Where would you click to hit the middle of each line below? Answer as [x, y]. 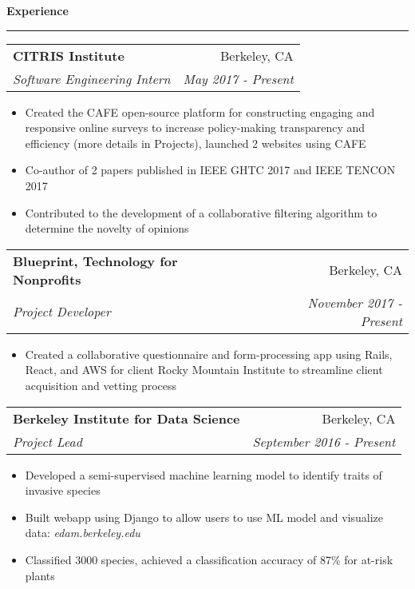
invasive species [63, 490]
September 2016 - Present [324, 441]
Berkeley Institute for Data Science [126, 418]
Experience [38, 10]
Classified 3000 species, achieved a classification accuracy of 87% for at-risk [209, 559]
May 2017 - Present [238, 78]
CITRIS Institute [69, 55]
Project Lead [47, 441]
